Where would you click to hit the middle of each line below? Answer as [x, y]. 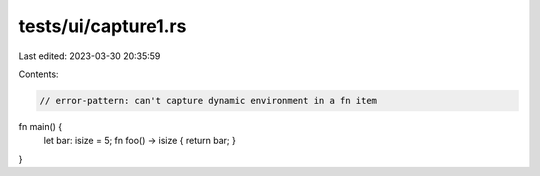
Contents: [38, 74]
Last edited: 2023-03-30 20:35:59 [89, 56]
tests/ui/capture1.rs [102, 26]
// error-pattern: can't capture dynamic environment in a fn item [208, 100]
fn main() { [40, 126]
